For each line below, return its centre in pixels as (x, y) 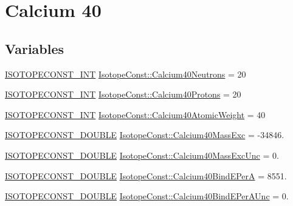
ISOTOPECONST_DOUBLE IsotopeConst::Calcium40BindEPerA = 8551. (146, 175)
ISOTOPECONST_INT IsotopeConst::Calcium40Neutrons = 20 (126, 74)
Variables (35, 48)
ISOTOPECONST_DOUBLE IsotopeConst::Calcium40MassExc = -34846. (145, 135)
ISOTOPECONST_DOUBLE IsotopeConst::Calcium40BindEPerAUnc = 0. (147, 196)
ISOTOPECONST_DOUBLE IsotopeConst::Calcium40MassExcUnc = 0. (142, 155)
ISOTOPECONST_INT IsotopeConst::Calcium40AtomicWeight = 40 (135, 114)
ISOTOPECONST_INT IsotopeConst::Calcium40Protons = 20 (123, 94)
